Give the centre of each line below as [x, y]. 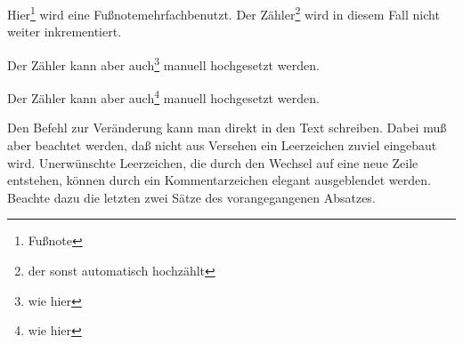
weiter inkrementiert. [65, 32]
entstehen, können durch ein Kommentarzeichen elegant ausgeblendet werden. [219, 180]
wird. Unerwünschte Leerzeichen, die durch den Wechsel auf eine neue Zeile [213, 162]
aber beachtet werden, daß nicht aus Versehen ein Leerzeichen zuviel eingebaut [222, 144]
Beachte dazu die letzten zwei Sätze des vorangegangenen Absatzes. [191, 197]
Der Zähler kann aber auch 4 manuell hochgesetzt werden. [163, 96]
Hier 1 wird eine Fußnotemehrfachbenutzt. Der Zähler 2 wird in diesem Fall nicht [223, 13]
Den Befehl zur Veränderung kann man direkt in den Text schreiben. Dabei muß [227, 128]
